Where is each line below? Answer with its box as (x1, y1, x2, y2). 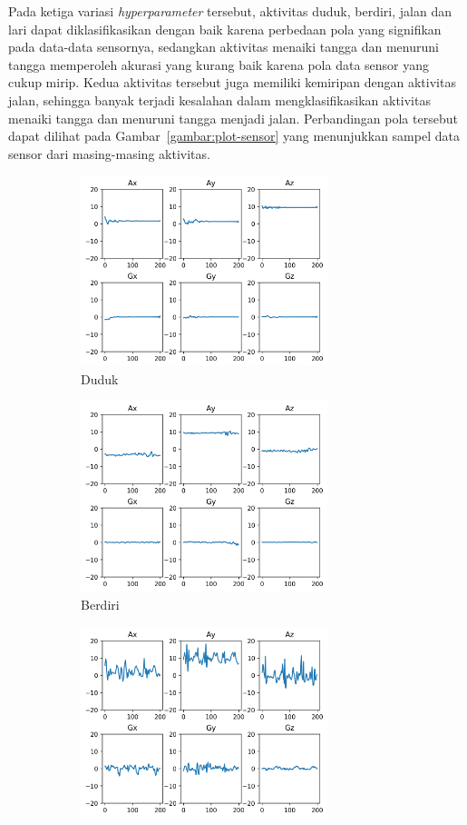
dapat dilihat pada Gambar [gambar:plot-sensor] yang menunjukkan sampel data (8, 126, 460, 145)
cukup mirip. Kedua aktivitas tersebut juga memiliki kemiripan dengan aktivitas (8, 73, 456, 92)
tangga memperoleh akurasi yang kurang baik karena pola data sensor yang (8, 55, 430, 74)
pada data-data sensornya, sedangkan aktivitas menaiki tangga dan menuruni (8, 37, 439, 56)
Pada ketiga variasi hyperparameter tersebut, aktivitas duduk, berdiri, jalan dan (8, 2, 452, 20)
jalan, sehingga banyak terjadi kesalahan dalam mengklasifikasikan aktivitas (8, 90, 431, 109)
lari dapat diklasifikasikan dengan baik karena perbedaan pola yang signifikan (8, 19, 442, 38)
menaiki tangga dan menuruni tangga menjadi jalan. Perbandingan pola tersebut (8, 108, 458, 127)
